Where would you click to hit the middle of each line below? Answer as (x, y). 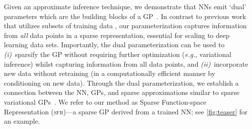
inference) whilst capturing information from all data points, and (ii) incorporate (126, 64)
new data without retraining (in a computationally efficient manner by (110, 73)
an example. (22, 121)
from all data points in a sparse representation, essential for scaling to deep (117, 35)
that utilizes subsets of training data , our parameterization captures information (126, 26)
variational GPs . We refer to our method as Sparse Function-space (105, 101)
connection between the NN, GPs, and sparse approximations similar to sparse (122, 92)
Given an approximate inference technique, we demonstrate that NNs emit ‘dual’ (125, 6)
